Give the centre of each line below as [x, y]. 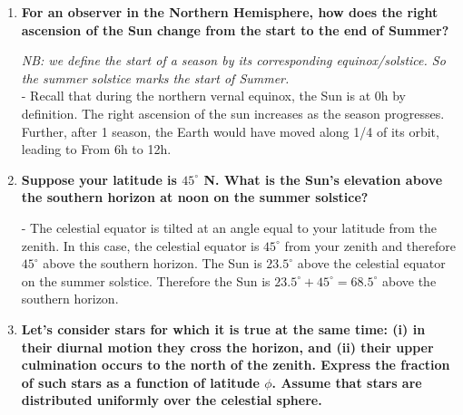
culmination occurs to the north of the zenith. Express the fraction [236, 365]
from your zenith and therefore [370, 245]
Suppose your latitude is [99, 179]
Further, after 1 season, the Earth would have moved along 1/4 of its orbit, [230, 131]
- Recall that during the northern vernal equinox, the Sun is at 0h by [213, 96]
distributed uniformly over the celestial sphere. [172, 400]
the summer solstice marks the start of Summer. [155, 77]
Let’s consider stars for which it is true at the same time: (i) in [223, 328]
